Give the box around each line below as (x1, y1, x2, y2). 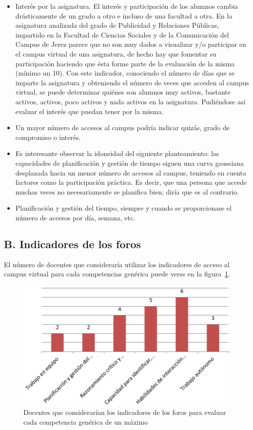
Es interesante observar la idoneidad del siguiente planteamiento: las (15, 148, 219, 158)
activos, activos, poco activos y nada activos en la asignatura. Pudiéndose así (15, 96, 246, 106)
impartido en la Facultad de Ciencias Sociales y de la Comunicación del (15, 29, 229, 39)
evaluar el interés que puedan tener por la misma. (15, 106, 164, 116)
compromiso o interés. (15, 132, 81, 142)
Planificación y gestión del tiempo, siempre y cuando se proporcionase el (15, 203, 232, 213)
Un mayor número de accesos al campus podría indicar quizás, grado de (15, 122, 230, 133)
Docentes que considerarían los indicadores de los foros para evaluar (23, 407, 226, 417)
